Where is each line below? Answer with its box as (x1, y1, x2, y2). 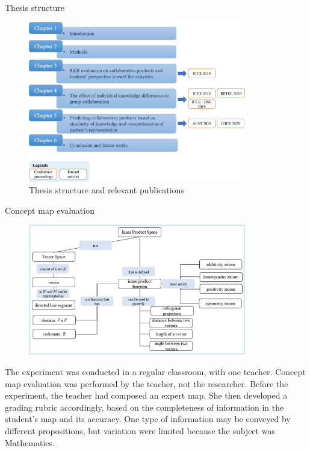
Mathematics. (5, 436, 55, 449)
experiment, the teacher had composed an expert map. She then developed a (5, 389, 288, 402)
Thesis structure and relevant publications (29, 184, 184, 196)
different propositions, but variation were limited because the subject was (5, 424, 275, 437)
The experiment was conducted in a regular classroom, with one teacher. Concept (5, 365, 306, 378)
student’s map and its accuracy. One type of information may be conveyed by (5, 412, 291, 425)
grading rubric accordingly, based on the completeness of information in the (5, 400, 284, 413)
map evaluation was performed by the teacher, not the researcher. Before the (5, 377, 288, 390)
